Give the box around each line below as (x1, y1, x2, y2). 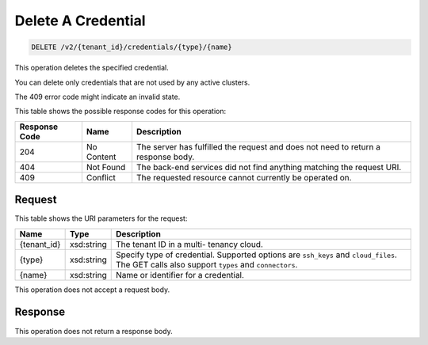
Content (86, 151, 117, 162)
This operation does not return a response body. (14, 326, 174, 336)
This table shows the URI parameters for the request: (14, 214, 188, 223)
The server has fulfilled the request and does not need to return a (136, 141, 380, 152)
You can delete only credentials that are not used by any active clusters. (14, 78, 250, 87)
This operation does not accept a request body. (14, 285, 170, 294)
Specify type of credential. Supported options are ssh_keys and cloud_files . (115, 249, 398, 260)
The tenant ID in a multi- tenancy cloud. (115, 238, 263, 249)
